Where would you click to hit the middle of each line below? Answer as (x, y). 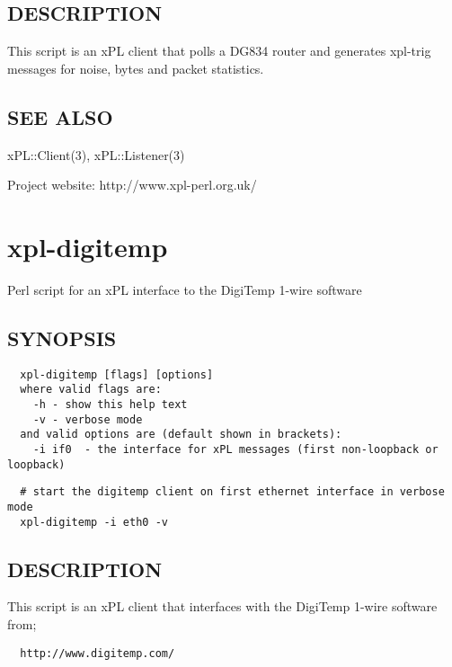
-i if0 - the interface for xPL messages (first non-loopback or (235, 449)
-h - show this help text (110, 405)
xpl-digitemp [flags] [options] (117, 374)
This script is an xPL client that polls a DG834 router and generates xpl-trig (219, 51)
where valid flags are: (91, 390)
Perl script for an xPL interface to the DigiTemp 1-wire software (185, 289)
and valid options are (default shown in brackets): (181, 435)
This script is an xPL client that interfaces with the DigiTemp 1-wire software (222, 606)
